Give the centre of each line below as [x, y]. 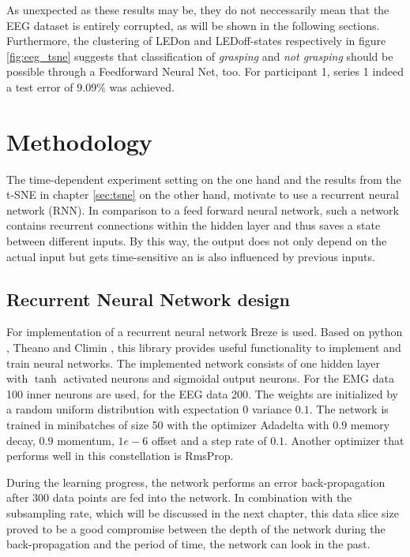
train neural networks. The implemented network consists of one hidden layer [193, 363]
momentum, [86, 440]
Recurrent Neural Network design [148, 299]
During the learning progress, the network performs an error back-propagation [196, 482]
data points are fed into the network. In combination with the [202, 497]
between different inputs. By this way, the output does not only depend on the [197, 241]
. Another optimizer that [344, 440]
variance [272, 409]
